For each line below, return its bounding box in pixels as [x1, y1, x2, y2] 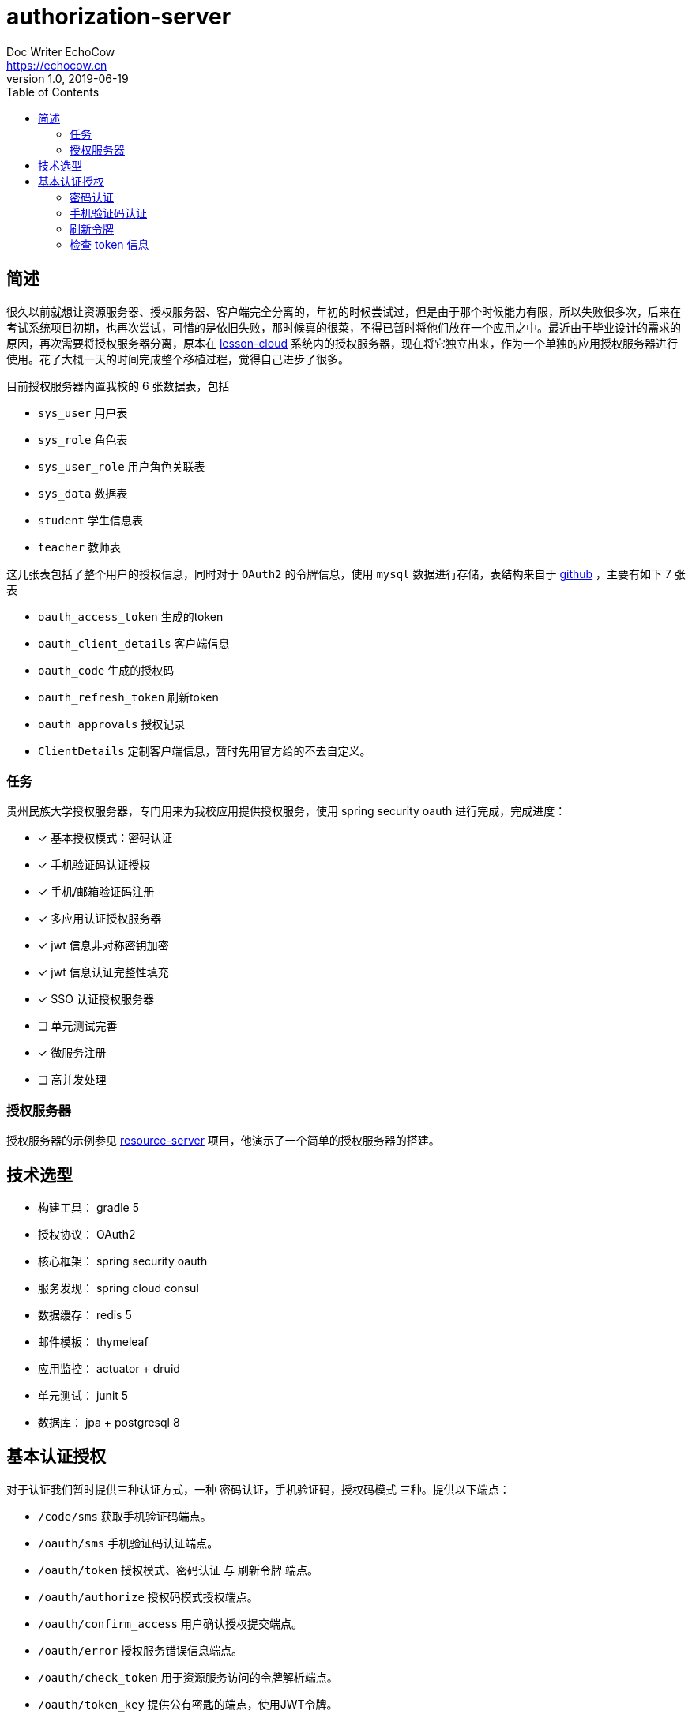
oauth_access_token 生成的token [38, 609, 224, 623]
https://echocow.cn [6, 58, 107, 72]
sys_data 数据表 [38, 486, 128, 500]
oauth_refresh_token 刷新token [38, 690, 219, 704]
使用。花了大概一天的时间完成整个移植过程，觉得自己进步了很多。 [6, 351, 349, 366]
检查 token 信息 [70, 237, 149, 251]
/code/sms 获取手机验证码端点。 [38, 1509, 212, 1523]
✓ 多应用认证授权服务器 [38, 912, 162, 926]
